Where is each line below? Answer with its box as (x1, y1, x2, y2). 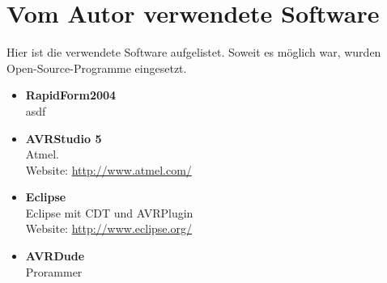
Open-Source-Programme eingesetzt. (6, 59, 187, 76)
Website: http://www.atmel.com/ (25, 161, 192, 178)
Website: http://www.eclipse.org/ (25, 220, 192, 237)
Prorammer (25, 263, 83, 280)
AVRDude (25, 247, 85, 264)
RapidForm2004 (25, 87, 117, 103)
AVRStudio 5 (25, 129, 102, 146)
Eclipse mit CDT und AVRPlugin (25, 204, 193, 221)
